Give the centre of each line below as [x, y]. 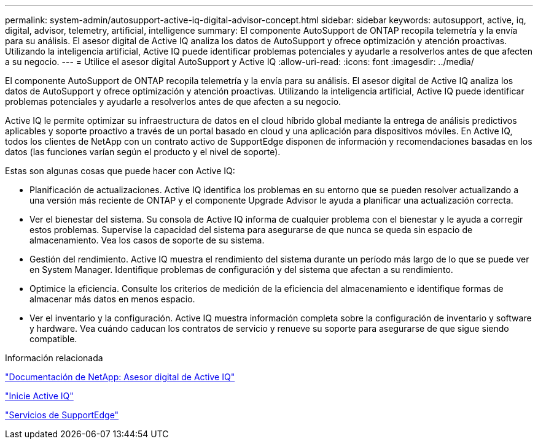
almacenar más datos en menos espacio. [112, 299]
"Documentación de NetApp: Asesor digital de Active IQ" [120, 377]
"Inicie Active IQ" [39, 396]
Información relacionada [54, 358]
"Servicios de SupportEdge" [62, 415]
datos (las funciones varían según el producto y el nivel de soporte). [143, 152]
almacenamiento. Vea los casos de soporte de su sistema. [147, 240]
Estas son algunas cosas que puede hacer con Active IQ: [120, 171]
